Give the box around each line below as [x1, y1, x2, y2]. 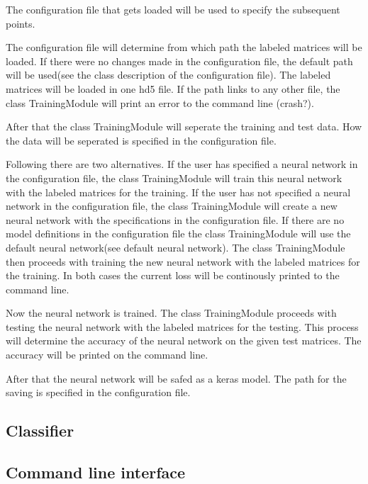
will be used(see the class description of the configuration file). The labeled [6, 67, 331, 82]
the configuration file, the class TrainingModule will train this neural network [6, 170, 342, 185]
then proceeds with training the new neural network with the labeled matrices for [6, 254, 360, 269]
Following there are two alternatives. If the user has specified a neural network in [6, 157, 358, 171]
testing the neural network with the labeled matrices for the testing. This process [6, 319, 359, 334]
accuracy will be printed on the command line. [6, 347, 208, 362]
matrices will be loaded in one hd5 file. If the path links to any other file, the [6, 81, 340, 96]
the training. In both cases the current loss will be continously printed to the [6, 268, 340, 283]
